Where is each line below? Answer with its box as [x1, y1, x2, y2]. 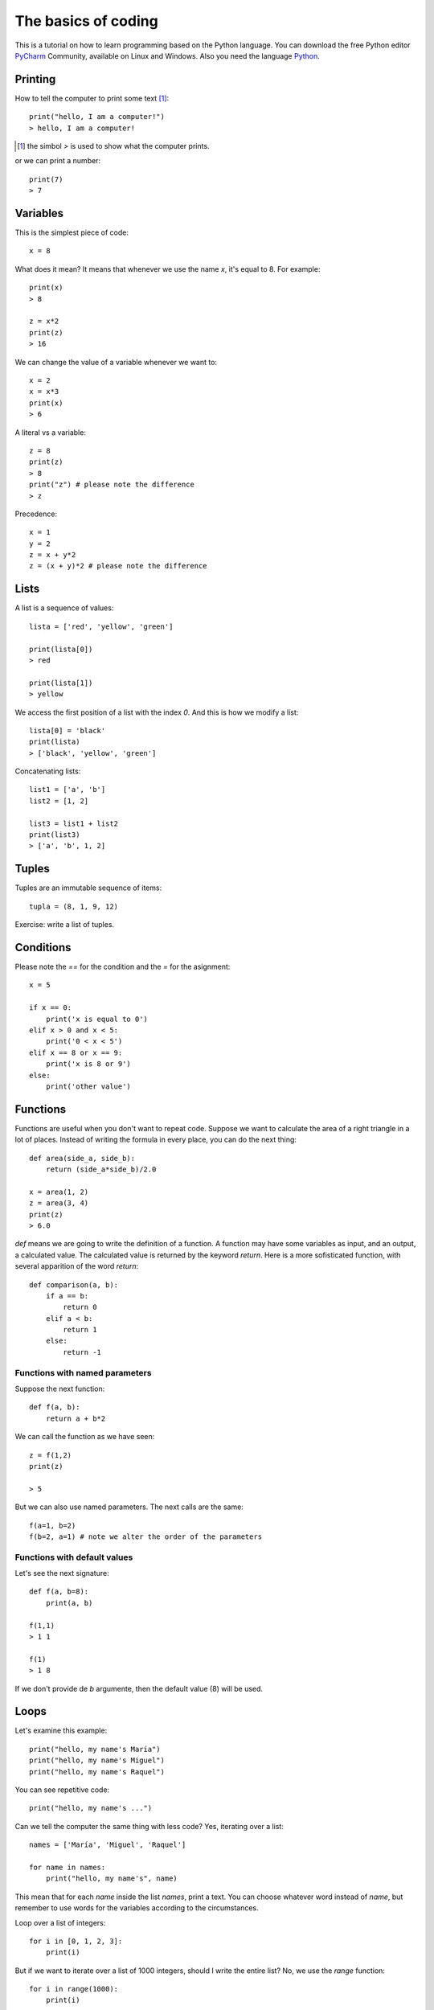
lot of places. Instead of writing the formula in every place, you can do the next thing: [14, 1134, 297, 1145]
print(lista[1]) [29, 678, 93, 687]
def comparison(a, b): [29, 1280, 119, 1290]
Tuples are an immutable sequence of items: [14, 883, 162, 892]
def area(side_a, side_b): [29, 1154, 136, 1163]
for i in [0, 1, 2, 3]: [29, 1936, 123, 1946]
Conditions [14, 941, 72, 954]
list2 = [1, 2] [29, 796, 89, 806]
